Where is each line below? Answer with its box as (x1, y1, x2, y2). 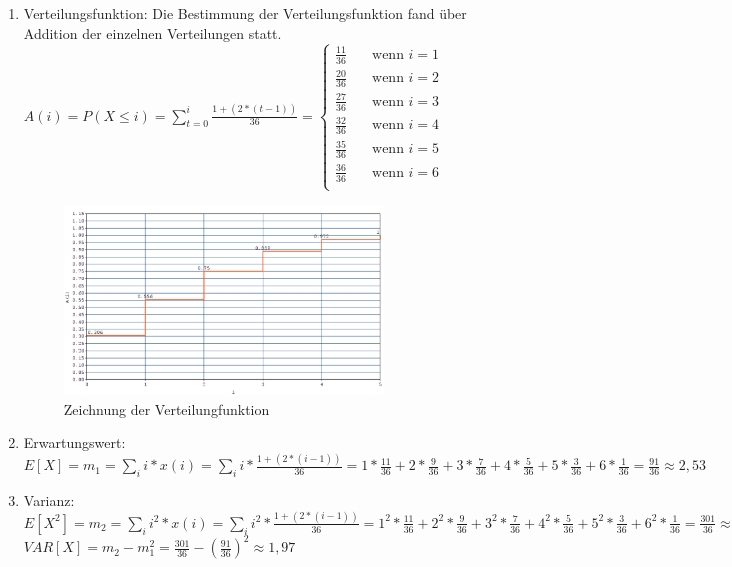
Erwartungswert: (23, 432, 126, 453)
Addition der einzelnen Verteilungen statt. (23, 22, 282, 43)
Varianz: (23, 489, 75, 510)
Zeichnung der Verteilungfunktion (63, 398, 270, 419)
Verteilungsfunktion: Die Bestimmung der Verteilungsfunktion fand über (23, 3, 467, 23)
